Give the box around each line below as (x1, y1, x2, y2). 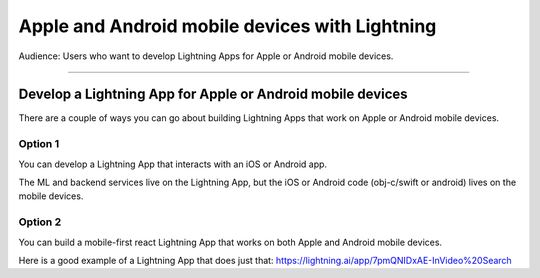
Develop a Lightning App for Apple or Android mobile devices (18, 86, 409, 103)
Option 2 (18, 215, 62, 229)
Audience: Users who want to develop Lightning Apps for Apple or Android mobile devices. (18, 50, 394, 62)
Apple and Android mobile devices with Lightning (18, 15, 437, 37)
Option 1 (18, 137, 60, 151)
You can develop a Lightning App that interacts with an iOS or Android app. (18, 158, 328, 170)
